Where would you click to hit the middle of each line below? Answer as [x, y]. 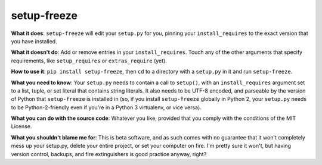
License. [21, 126]
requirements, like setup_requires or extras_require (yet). [89, 61]
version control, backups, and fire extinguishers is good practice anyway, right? [109, 154]
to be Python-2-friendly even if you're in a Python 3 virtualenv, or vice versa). [106, 107]
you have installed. [34, 41]
